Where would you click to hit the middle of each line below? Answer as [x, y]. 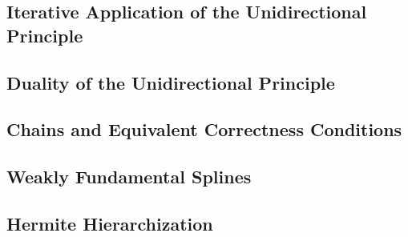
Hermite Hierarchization [110, 223]
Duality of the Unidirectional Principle [171, 82]
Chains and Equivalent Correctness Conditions [204, 129]
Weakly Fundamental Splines [129, 177]
